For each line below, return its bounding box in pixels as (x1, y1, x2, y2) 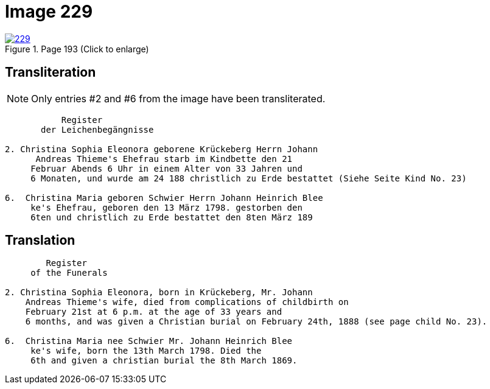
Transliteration (5, 65, 96, 80)
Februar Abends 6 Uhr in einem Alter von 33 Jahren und (30, 163, 303, 173)
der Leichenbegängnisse (41, 124, 154, 135)
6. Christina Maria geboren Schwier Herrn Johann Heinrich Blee (5, 192, 323, 203)
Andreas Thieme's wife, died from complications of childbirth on (25, 297, 349, 307)
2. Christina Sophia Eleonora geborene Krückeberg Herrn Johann (5, 144, 318, 154)
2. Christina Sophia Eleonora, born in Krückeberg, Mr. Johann (5, 287, 313, 298)
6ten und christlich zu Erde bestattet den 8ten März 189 (30, 212, 313, 222)
